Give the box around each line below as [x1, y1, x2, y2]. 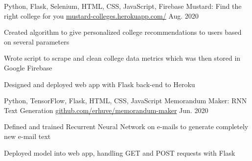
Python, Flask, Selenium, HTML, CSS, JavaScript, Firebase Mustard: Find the [4, 1, 242, 11]
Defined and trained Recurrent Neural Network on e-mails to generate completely [4, 121, 249, 132]
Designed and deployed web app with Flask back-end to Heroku [4, 79, 195, 89]
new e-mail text [4, 131, 51, 141]
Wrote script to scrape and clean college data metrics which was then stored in [4, 53, 241, 63]
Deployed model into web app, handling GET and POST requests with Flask [4, 147, 235, 158]
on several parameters [4, 36, 69, 46]
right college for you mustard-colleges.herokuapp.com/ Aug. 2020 [4, 10, 199, 21]
